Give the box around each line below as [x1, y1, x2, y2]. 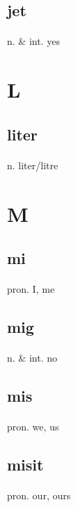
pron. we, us [7, 419, 59, 433]
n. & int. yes [7, 34, 60, 48]
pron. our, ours [7, 487, 71, 502]
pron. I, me [7, 282, 55, 296]
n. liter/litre [7, 157, 59, 172]
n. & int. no [7, 350, 57, 365]
